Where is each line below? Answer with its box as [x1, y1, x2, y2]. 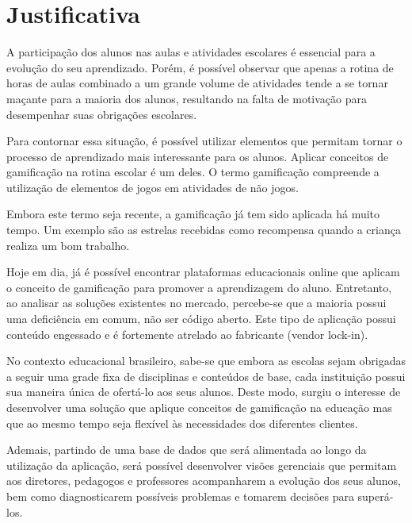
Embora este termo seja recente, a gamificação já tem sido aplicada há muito [6, 206, 380, 222]
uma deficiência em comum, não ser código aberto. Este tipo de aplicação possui [6, 310, 396, 327]
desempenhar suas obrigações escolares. [6, 106, 197, 122]
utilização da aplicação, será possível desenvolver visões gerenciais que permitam [6, 456, 397, 473]
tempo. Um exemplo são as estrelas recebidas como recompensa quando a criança [6, 221, 401, 238]
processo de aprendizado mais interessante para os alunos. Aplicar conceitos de [6, 148, 389, 164]
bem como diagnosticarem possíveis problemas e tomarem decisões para [6, 487, 354, 504]
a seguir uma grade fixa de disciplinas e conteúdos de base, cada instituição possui [6, 367, 406, 384]
